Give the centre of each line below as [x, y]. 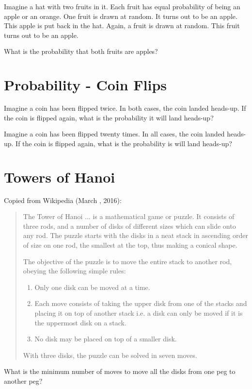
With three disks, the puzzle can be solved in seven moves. [110, 355]
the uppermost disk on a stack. [80, 322]
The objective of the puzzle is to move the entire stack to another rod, [127, 261]
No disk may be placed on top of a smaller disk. [106, 339]
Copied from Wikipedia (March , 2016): [63, 200]
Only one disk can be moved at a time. [92, 287]
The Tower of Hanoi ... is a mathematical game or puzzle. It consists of [129, 216]
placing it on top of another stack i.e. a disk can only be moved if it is [139, 313]
